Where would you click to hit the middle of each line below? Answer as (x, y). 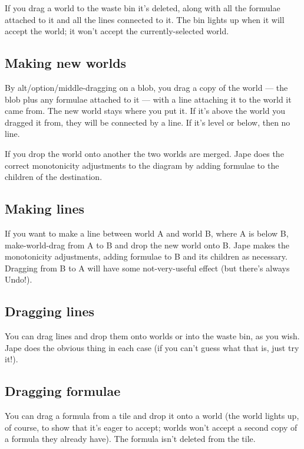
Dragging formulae (63, 391)
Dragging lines (50, 311)
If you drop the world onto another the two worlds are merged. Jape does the (144, 153)
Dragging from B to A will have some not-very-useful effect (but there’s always (147, 268)
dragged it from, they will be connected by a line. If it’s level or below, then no (148, 122)
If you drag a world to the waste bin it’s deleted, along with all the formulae (143, 8)
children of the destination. (54, 177)
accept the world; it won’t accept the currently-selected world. (117, 31)
